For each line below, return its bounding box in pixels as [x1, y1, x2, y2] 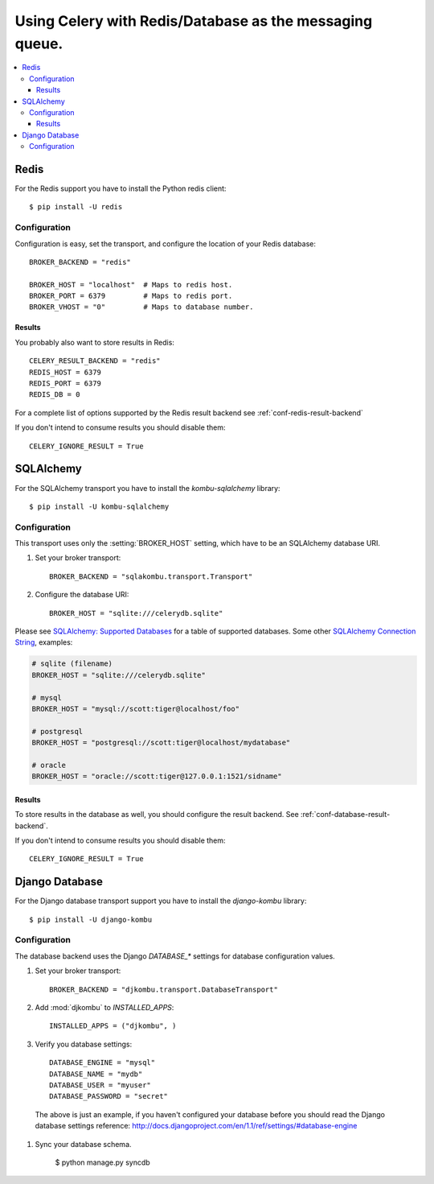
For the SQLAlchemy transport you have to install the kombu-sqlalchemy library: [14, 483, 280, 493]
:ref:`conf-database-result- [300, 810, 391, 819]
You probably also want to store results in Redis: [14, 337, 174, 347]
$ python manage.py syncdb [55, 1157, 150, 1167]
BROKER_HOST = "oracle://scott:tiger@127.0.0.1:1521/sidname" [31, 772, 282, 781]
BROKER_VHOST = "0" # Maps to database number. [29, 303, 254, 311]
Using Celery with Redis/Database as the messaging [14, 12, 373, 30]
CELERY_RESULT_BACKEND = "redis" [29, 357, 161, 365]
